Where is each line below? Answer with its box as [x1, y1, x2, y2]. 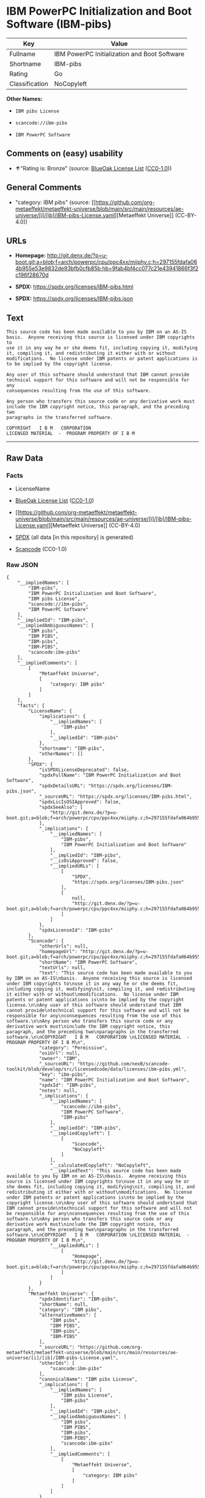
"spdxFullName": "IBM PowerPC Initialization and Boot [38, 772, 182, 778]
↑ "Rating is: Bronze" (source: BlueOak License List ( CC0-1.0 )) [15, 164, 172, 172]
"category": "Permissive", [38, 1045, 108, 1051]
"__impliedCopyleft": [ [49, 1130, 111, 1137]
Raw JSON [6, 560, 38, 569]
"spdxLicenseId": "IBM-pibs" [38, 927, 113, 934]
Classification [9, 79, 49, 88]
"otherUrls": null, [38, 943, 88, 949]
